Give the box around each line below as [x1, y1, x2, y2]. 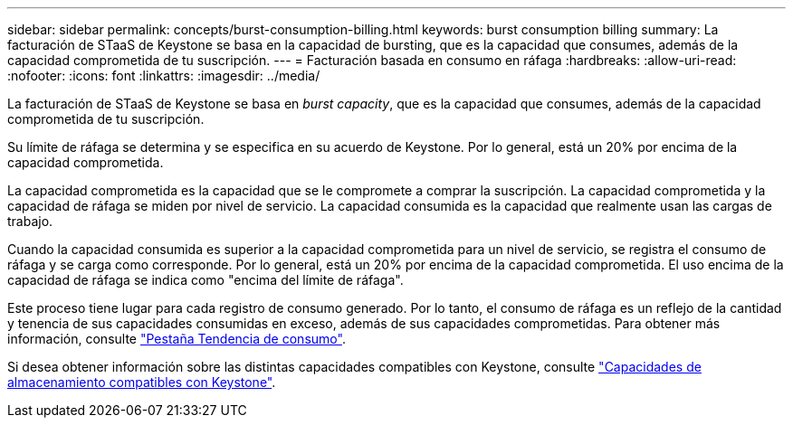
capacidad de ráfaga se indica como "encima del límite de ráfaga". [7, 272, 404, 288]
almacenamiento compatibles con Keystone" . [7, 374, 276, 390]
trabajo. [7, 213, 53, 229]
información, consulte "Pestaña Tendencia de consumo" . [7, 331, 346, 346]
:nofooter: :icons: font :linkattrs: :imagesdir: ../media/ [7, 68, 320, 83]
